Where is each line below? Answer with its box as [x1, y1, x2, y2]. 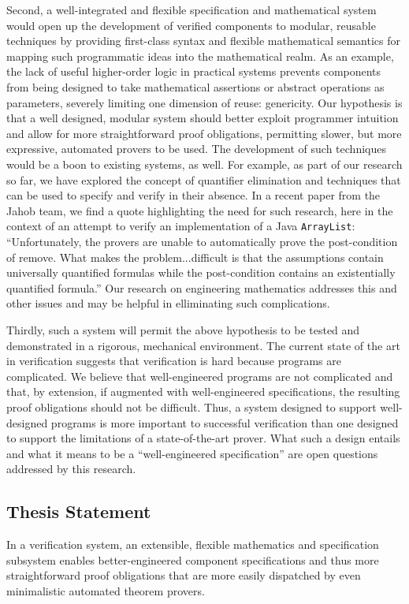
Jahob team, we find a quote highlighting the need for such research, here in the [6, 202, 393, 218]
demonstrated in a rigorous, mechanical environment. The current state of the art [6, 337, 400, 353]
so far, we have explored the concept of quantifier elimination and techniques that [6, 171, 401, 188]
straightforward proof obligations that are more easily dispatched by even [6, 567, 361, 583]
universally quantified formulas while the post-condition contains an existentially [6, 264, 396, 281]
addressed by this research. [6, 460, 136, 477]
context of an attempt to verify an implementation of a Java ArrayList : [6, 218, 355, 234]
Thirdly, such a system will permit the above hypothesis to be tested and [6, 321, 360, 337]
